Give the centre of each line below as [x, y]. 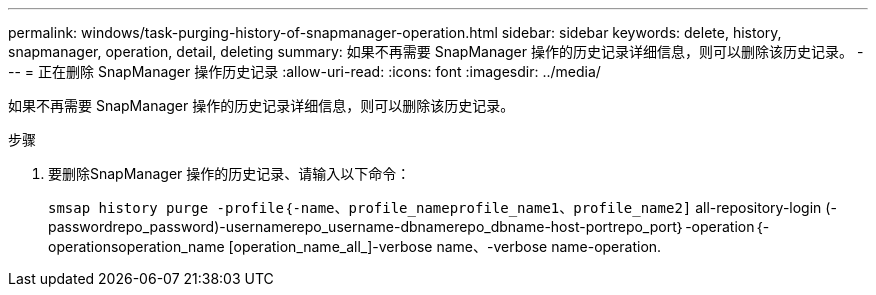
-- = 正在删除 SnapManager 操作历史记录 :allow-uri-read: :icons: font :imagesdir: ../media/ [304, 71]
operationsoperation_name [136, 246]
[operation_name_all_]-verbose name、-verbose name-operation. [445, 246]
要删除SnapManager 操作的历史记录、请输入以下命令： [229, 173]
